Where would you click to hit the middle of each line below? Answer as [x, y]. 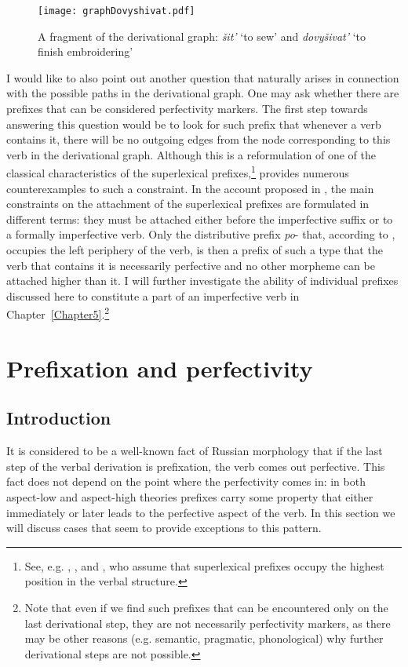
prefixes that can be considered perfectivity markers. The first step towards [187, 109]
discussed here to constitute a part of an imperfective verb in [153, 295]
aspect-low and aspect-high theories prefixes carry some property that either [190, 497]
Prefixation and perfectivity [160, 368]
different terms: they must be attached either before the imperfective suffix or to [200, 219]
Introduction [59, 418]
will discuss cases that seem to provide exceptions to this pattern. [164, 528]
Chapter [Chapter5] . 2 [58, 313]
